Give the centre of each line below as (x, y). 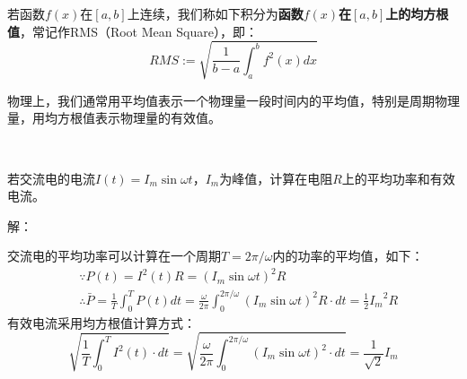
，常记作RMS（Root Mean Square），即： (139, 31)
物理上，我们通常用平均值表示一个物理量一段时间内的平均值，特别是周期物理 (233, 100)
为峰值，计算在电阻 (276, 178)
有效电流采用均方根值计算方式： (101, 322)
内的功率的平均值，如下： (348, 256)
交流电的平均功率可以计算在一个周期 (114, 256)
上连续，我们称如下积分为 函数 (215, 13)
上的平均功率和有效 (398, 178)
